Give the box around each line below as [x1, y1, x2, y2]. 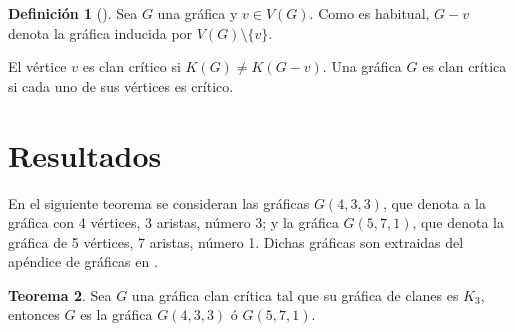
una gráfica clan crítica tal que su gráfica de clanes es [131, 284, 459, 305]
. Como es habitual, [309, 3, 430, 23]
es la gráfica [80, 304, 153, 325]
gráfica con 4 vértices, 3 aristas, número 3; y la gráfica [8, 212, 339, 233]
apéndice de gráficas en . [8, 251, 158, 272]
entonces [8, 304, 60, 325]
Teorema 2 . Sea [8, 284, 112, 305]
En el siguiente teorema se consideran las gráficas [8, 192, 310, 213]
